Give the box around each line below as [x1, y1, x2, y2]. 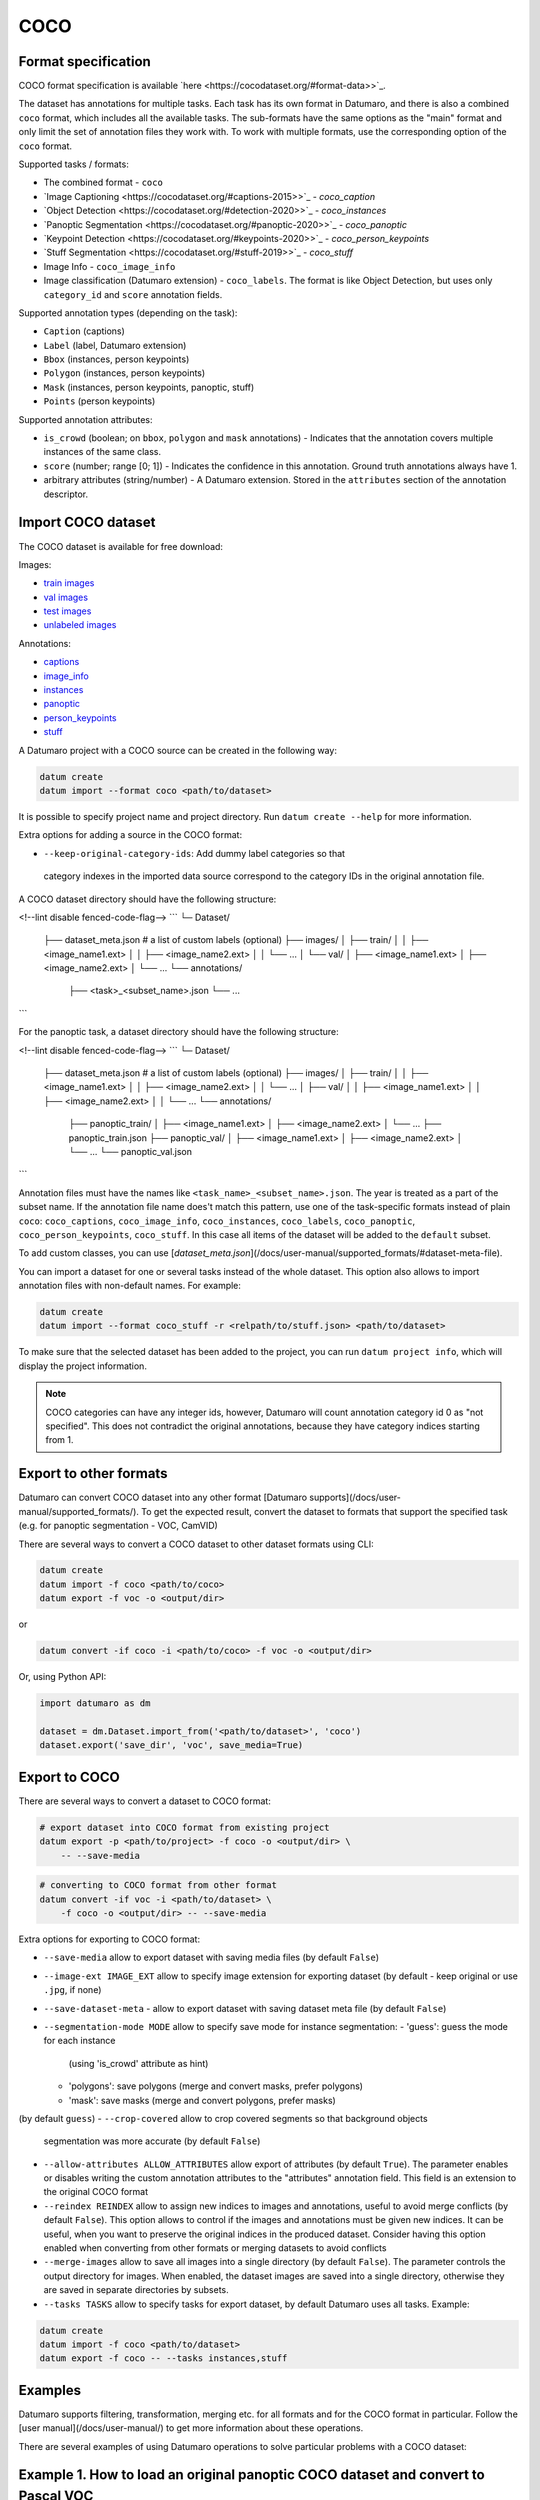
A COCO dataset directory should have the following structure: [18, 893, 277, 905]
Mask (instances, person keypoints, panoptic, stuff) [43, 381, 255, 393]
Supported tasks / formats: [18, 158, 129, 170]
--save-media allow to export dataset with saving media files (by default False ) [43, 1951, 380, 1964]
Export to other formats [18, 1465, 168, 1482]
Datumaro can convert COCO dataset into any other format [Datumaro [18, 1491, 308, 1504]
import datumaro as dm [39, 1698, 151, 1709]
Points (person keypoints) [43, 395, 156, 407]
